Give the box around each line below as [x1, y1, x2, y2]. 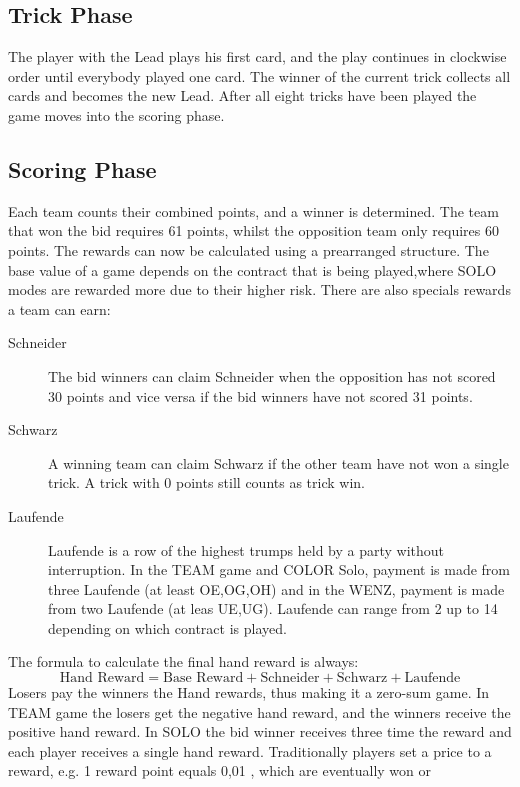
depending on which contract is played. [48, 617, 287, 638]
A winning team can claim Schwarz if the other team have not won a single [48, 452, 509, 473]
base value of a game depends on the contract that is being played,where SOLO [8, 259, 497, 280]
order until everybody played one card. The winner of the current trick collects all [8, 65, 511, 86]
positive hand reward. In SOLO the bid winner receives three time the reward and [8, 721, 512, 742]
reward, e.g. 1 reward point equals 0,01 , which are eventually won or [8, 760, 432, 781]
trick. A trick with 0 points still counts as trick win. [48, 472, 365, 493]
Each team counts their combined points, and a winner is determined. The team [8, 200, 499, 221]
